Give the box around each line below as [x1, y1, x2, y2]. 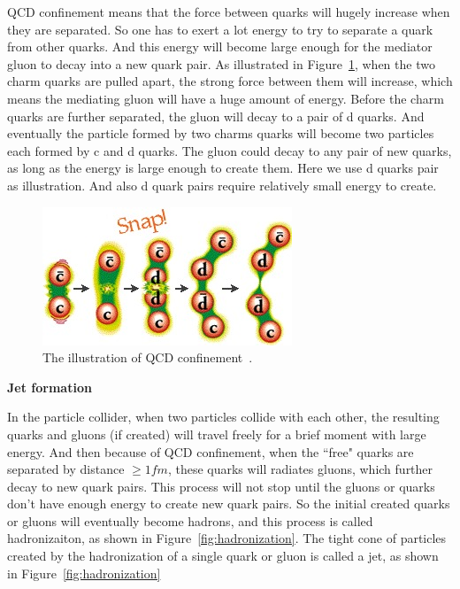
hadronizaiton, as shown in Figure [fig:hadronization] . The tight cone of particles [7, 529, 447, 547]
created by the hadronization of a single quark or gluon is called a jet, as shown [7, 546, 439, 565]
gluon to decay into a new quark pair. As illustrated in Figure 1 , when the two [7, 54, 435, 73]
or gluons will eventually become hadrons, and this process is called [7, 511, 373, 530]
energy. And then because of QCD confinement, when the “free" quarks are [7, 442, 414, 461]
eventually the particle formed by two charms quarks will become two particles [7, 124, 434, 143]
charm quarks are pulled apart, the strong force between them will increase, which [7, 72, 453, 90]
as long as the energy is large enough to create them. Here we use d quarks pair [7, 159, 439, 177]
